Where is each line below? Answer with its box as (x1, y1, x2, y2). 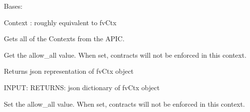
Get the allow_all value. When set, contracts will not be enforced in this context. (4, 49, 247, 60)
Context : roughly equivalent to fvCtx (4, 17, 117, 27)
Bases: (4, 1, 23, 11)
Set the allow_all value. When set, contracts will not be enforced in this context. (4, 98, 245, 109)
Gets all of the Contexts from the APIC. (4, 33, 125, 44)
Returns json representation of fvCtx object (4, 66, 134, 76)
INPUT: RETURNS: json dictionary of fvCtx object (4, 82, 160, 92)
